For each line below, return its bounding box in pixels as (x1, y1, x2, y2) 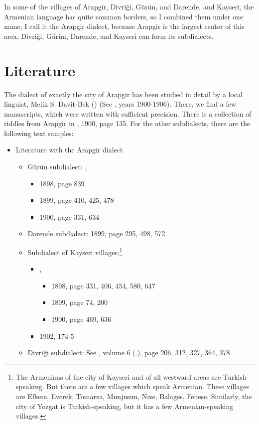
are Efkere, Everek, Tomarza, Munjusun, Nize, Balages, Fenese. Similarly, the (15, 391, 252, 402)
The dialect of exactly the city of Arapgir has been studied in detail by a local (4, 89, 243, 99)
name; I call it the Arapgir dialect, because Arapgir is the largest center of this (4, 21, 245, 31)
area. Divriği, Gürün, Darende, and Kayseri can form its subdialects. (4, 30, 214, 41)
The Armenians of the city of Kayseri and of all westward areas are (15, 371, 221, 382)
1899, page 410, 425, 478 (39, 195, 114, 205)
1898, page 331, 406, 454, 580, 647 (51, 280, 155, 290)
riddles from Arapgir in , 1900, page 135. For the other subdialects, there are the (4, 118, 251, 129)
